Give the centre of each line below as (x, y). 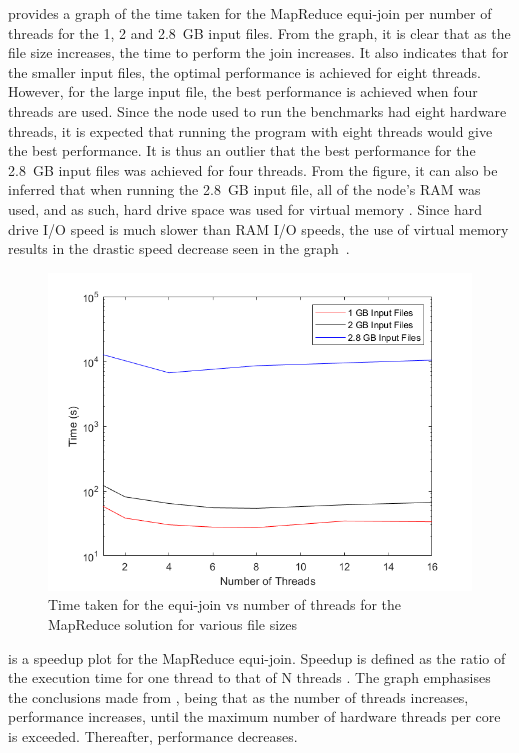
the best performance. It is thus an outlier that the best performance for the (242, 150)
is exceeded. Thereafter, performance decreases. (153, 735)
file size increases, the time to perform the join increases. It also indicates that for (258, 52)
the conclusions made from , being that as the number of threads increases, (238, 696)
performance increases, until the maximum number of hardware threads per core (254, 716)
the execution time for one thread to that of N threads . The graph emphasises (249, 677)
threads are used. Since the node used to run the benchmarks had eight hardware (257, 110)
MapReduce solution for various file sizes (173, 623)
